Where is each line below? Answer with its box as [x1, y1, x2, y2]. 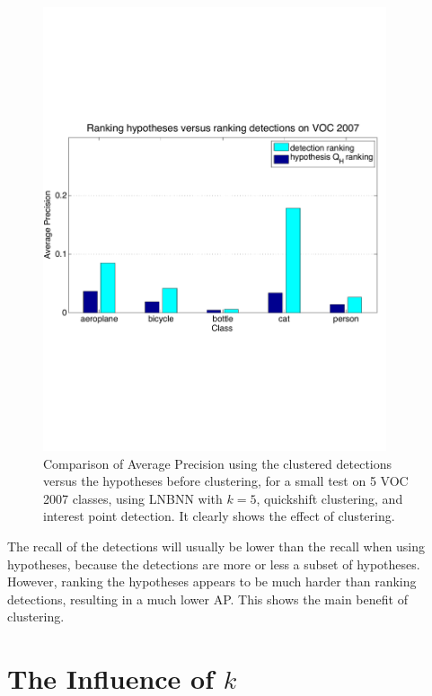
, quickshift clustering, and [256, 489, 403, 507]
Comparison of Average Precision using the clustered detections [43, 454, 392, 472]
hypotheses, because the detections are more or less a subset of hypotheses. [7, 554, 420, 573]
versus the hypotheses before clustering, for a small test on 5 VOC [43, 471, 409, 490]
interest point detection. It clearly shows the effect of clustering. [43, 507, 395, 525]
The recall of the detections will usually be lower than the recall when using [7, 536, 426, 555]
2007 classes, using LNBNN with [43, 489, 223, 507]
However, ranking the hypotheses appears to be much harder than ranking [7, 572, 417, 591]
